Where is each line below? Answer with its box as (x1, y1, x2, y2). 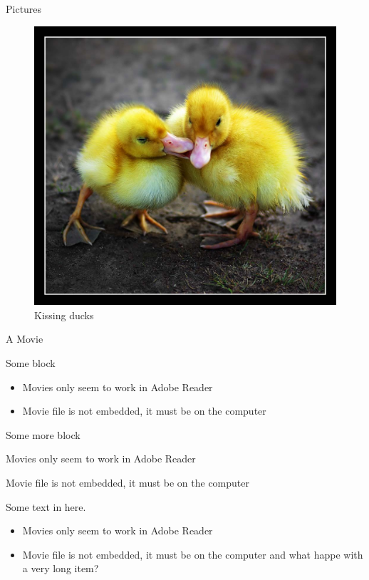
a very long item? (22, 561, 99, 576)
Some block (6, 356, 56, 371)
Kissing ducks (34, 307, 94, 322)
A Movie (6, 331, 43, 346)
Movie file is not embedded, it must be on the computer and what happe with (22, 547, 363, 561)
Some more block (6, 427, 80, 442)
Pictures (6, 1, 42, 16)
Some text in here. (6, 499, 86, 514)
